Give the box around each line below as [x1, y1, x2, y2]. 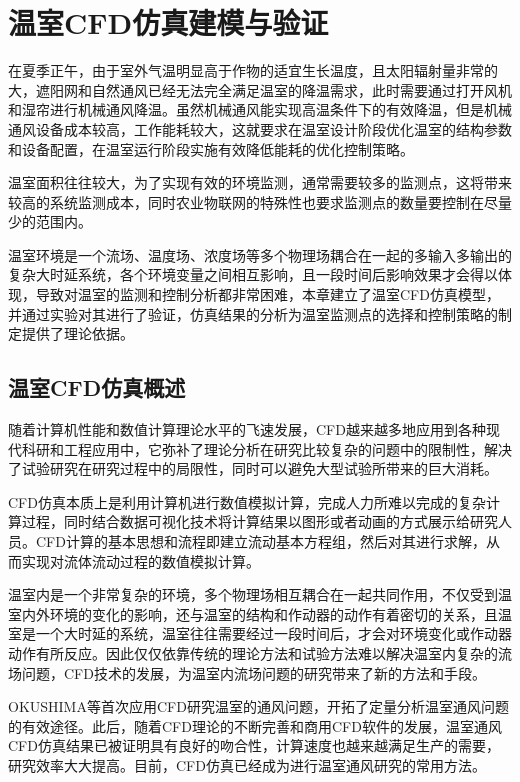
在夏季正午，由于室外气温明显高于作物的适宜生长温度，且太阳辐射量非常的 [8, 60, 498, 81]
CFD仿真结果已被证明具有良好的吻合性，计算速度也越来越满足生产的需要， [8, 735, 500, 756]
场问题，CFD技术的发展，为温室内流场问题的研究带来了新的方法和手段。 [8, 662, 486, 683]
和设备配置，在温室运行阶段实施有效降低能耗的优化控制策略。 [8, 138, 414, 159]
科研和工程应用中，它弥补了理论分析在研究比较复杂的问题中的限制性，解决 [21, 438, 512, 459]
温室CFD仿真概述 [8, 372, 186, 403]
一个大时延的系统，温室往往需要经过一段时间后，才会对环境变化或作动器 [35, 623, 512, 644]
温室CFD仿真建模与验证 [8, 2, 329, 43]
